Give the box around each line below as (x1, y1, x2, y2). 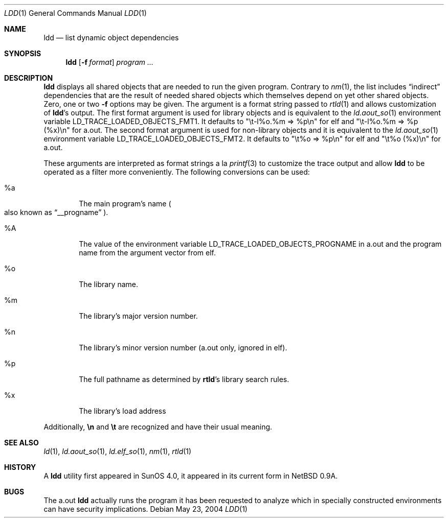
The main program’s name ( (79, 199, 171, 208)
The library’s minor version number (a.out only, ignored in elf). (79, 343, 287, 352)
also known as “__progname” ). (4, 208, 108, 217)
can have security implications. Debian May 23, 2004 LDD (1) (43, 505, 248, 513)
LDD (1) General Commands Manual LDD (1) (4, 9, 147, 17)
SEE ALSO (4, 438, 39, 447)
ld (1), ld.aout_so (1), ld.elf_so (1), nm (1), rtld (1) (43, 447, 192, 456)
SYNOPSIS (4, 49, 41, 58)
